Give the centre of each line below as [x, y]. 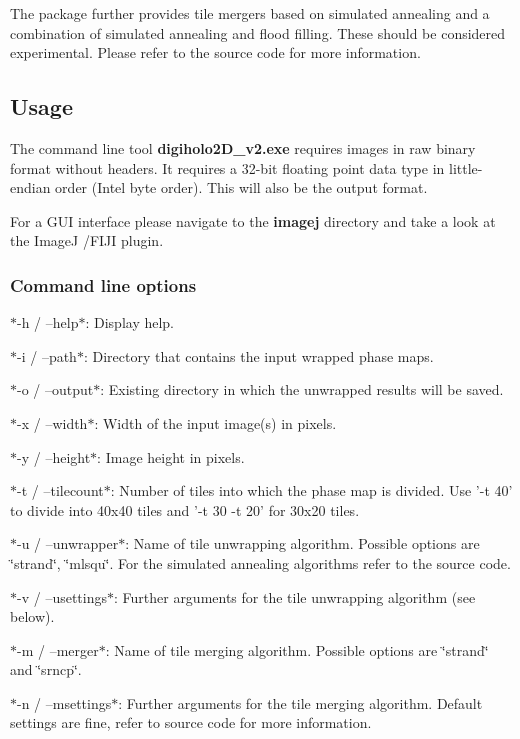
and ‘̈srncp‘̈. [46, 669]
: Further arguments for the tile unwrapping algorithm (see [294, 596]
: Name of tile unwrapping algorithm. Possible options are [302, 543]
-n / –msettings [64, 702]
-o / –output [55, 389]
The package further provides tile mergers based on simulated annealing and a [250, 13]
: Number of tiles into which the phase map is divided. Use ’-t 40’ [311, 490]
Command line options [103, 284]
